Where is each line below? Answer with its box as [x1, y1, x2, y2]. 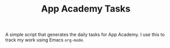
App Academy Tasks [41, 3, 131, 15]
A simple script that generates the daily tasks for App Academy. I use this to [5, 31, 165, 38]
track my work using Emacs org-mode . [5, 37, 84, 43]
